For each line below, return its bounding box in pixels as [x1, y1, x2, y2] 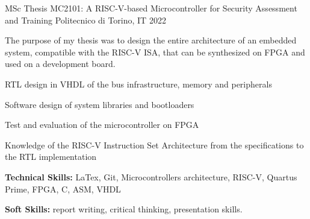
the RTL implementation [5, 150, 97, 163]
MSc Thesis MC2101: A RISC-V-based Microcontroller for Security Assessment [5, 2, 297, 14]
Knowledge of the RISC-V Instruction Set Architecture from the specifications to [5, 138, 304, 151]
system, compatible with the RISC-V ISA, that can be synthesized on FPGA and [5, 45, 305, 58]
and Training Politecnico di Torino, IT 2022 [5, 13, 166, 26]
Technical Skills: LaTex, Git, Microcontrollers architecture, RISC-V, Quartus [5, 170, 297, 183]
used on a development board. [5, 57, 116, 70]
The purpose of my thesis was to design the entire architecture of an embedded [5, 34, 297, 46]
